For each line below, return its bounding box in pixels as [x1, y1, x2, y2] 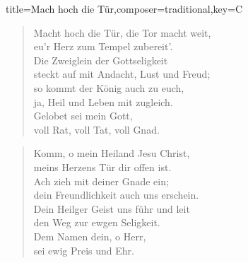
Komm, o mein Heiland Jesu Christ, [33, 146, 190, 160]
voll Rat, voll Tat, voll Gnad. [33, 122, 160, 136]
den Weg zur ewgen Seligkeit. [33, 215, 160, 230]
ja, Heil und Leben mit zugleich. [33, 94, 173, 109]
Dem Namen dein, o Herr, [33, 228, 146, 243]
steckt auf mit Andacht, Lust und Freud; [33, 66, 211, 81]
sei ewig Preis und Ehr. [33, 242, 134, 257]
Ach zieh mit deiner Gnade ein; [33, 173, 169, 188]
